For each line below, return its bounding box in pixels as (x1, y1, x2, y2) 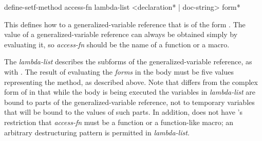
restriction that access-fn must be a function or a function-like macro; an (4, 116, 234, 127)
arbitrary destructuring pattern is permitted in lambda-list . (4, 127, 190, 137)
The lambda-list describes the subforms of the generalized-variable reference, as (4, 56, 252, 67)
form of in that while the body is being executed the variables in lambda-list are (4, 86, 255, 97)
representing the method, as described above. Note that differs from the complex (4, 76, 258, 87)
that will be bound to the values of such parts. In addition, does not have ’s (4, 107, 243, 117)
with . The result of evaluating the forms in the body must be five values (4, 66, 234, 77)
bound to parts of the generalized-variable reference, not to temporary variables (4, 96, 255, 107)
